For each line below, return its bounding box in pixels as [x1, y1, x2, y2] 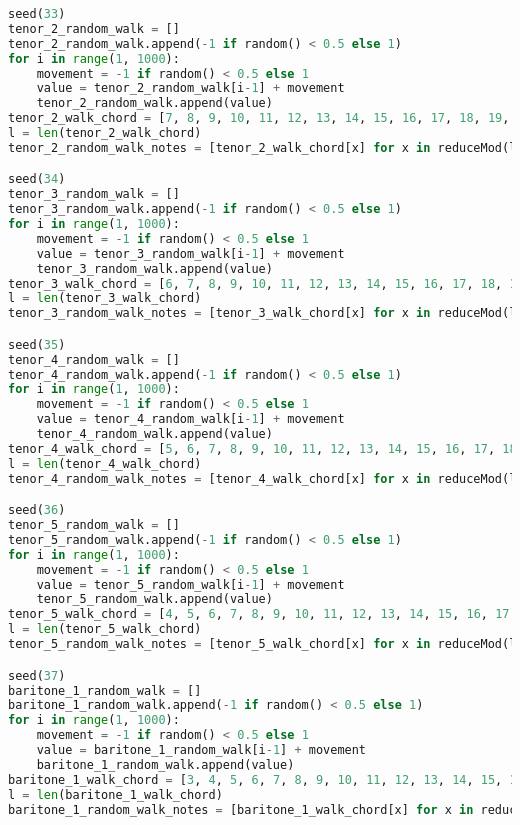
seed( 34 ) [8, 172, 66, 187]
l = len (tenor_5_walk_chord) [8, 622, 202, 637]
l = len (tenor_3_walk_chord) [8, 291, 202, 306]
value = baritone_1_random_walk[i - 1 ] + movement [36, 743, 367, 757]
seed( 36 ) [8, 503, 66, 518]
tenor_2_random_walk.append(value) [36, 96, 273, 111]
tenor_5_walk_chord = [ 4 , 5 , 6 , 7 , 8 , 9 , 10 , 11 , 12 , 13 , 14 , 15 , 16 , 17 [8, 607, 510, 622]
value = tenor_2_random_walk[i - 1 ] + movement [36, 81, 345, 96]
